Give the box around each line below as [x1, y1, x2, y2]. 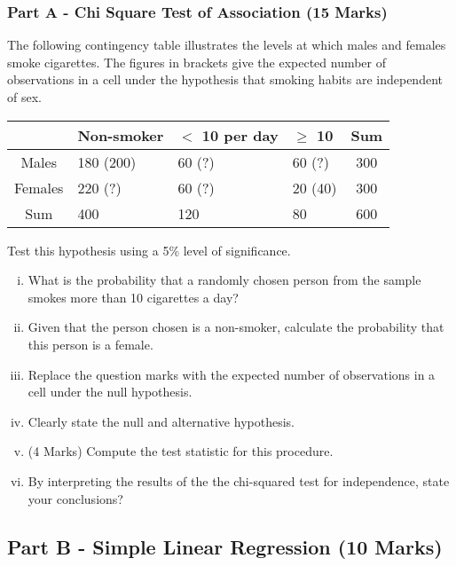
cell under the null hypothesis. [28, 382, 193, 401]
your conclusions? [28, 489, 123, 507]
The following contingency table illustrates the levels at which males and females [7, 35, 446, 54]
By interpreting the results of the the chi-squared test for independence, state [28, 471, 450, 490]
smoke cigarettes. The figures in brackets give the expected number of [7, 52, 387, 71]
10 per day [201, 124, 279, 145]
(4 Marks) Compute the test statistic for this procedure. [28, 442, 334, 460]
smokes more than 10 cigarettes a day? [28, 287, 239, 306]
